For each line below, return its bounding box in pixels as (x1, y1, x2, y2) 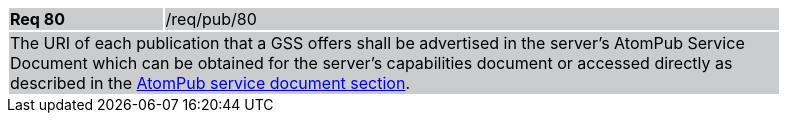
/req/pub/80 (165, 9, 257, 29)
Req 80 (10, 9, 65, 29)
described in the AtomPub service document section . (10, 73, 411, 93)
